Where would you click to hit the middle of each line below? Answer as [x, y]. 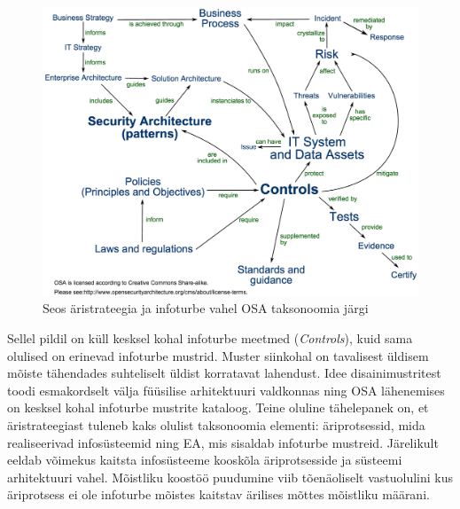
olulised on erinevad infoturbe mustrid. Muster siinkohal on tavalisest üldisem [218, 355]
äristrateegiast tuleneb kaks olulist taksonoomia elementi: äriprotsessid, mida [216, 425]
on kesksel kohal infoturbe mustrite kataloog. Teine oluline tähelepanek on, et [218, 407]
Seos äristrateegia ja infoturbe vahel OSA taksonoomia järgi [206, 308]
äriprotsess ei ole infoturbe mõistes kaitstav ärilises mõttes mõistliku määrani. [218, 494]
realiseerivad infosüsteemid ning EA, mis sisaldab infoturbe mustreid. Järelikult [223, 442]
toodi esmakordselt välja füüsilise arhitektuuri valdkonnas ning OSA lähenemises [226, 390]
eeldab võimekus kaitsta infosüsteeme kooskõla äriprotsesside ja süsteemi [205, 460]
